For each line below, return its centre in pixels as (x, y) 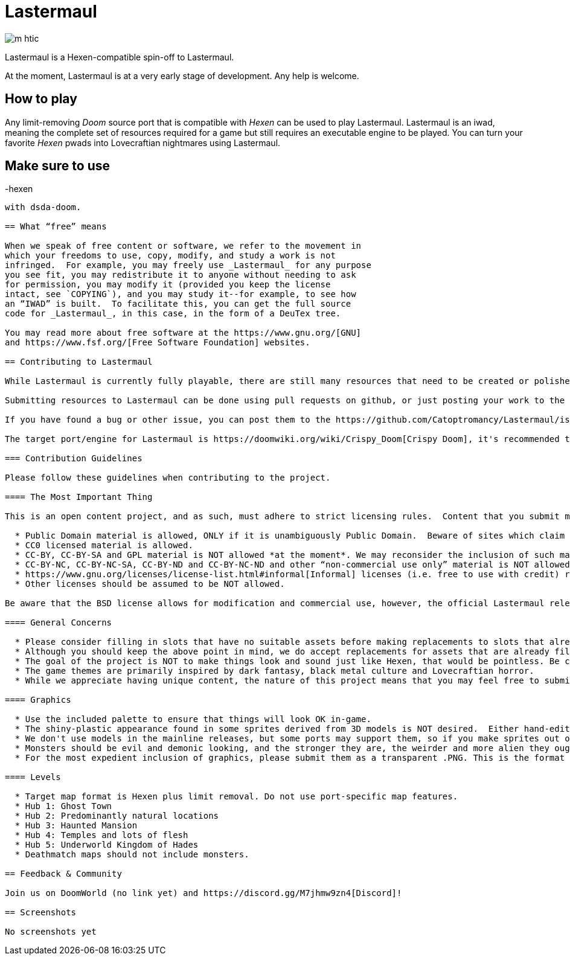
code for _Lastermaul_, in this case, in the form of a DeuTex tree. (173, 314)
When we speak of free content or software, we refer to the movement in (183, 246)
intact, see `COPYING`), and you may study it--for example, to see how (181, 294)
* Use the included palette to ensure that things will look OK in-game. (193, 719)
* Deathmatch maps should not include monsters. (132, 855)
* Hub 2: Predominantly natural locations (117, 816)
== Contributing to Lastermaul (79, 362)
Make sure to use (57, 166)
